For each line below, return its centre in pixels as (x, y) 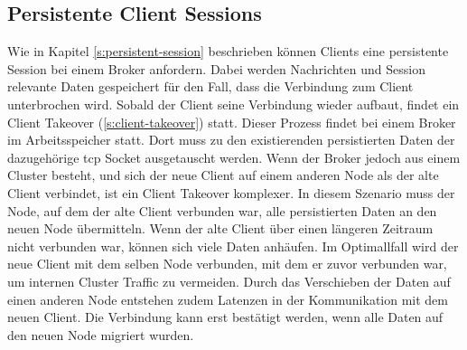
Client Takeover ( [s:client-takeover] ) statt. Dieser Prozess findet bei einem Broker (232, 122)
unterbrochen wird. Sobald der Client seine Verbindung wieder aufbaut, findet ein (233, 104)
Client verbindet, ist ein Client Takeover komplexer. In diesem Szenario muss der (231, 192)
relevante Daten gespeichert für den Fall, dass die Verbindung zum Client (210, 86)
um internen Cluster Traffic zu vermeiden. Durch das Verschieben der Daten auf (229, 281)
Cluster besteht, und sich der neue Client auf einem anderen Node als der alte (223, 175)
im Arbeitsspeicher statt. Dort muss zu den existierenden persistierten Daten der (231, 140)
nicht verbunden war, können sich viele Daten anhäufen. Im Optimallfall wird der (233, 246)
